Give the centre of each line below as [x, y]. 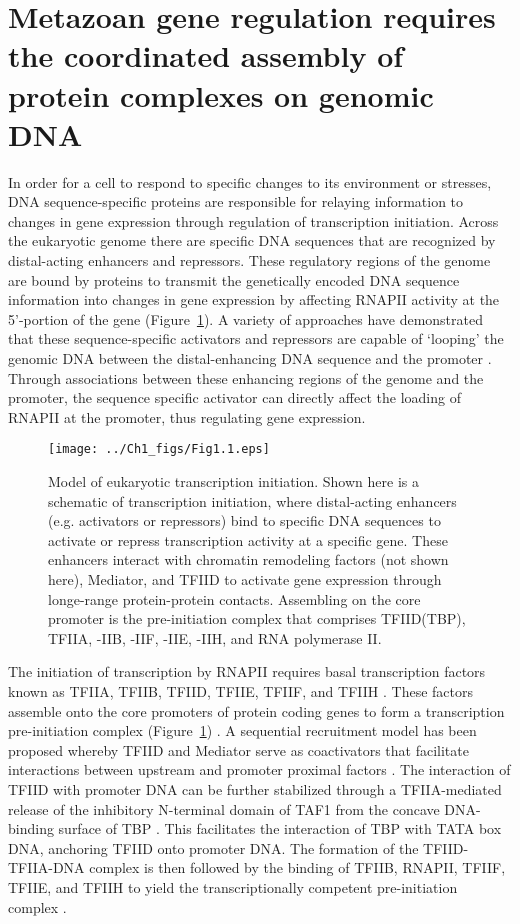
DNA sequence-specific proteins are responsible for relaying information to [236, 201]
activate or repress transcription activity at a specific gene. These [248, 539]
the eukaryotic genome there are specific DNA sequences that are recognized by [252, 240]
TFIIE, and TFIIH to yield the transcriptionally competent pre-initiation [233, 886]
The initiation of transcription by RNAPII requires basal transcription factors [247, 671]
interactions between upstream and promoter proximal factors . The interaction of [259, 769]
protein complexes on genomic [221, 94]
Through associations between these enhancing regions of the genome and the [246, 377]
